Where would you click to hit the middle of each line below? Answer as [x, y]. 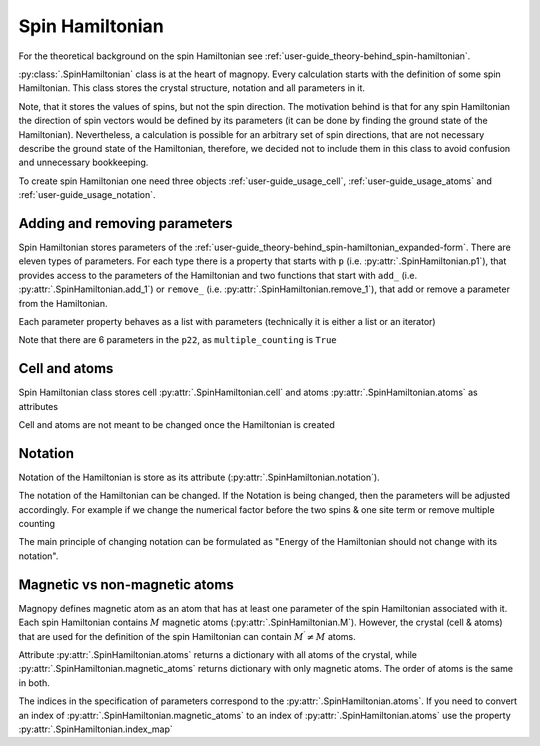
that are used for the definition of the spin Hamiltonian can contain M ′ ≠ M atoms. [187, 635]
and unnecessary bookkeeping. [83, 162]
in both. [34, 682]
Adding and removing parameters [126, 223]
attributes [38, 406]
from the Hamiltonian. [63, 303]
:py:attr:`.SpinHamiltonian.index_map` [96, 729]
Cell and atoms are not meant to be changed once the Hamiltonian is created [176, 424]
